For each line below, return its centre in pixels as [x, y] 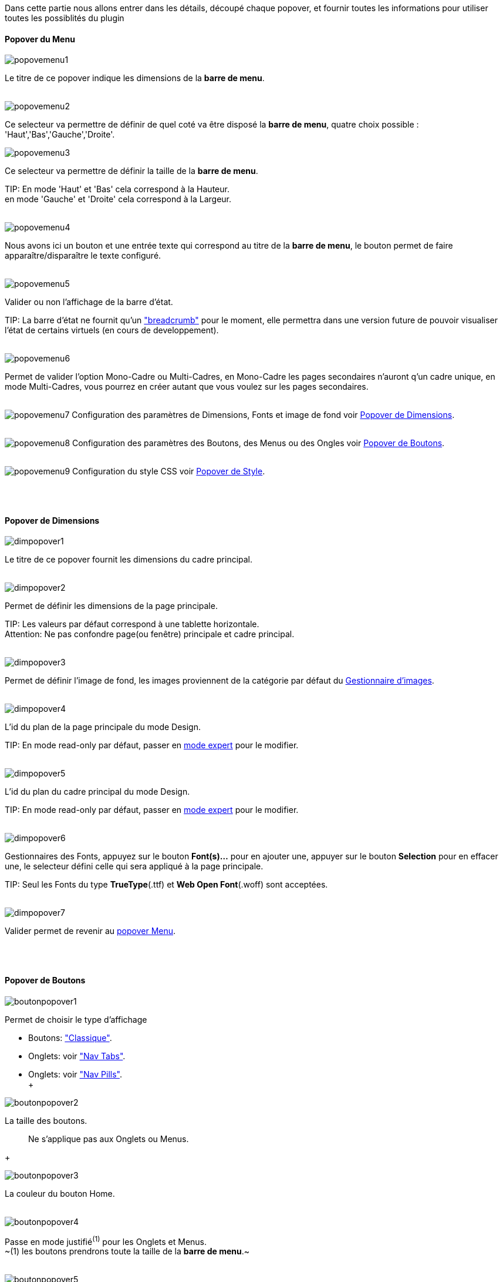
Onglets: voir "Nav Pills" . [75, 1074]
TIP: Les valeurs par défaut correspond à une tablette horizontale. [132, 624]
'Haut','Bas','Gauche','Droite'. [60, 135]
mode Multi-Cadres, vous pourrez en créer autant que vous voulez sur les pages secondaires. [187, 387]
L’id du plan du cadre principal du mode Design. [97, 792]
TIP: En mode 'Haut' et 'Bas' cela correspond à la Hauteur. [117, 189]
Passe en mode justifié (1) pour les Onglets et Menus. [106, 1241]
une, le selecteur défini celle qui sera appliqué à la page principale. [134, 866]
